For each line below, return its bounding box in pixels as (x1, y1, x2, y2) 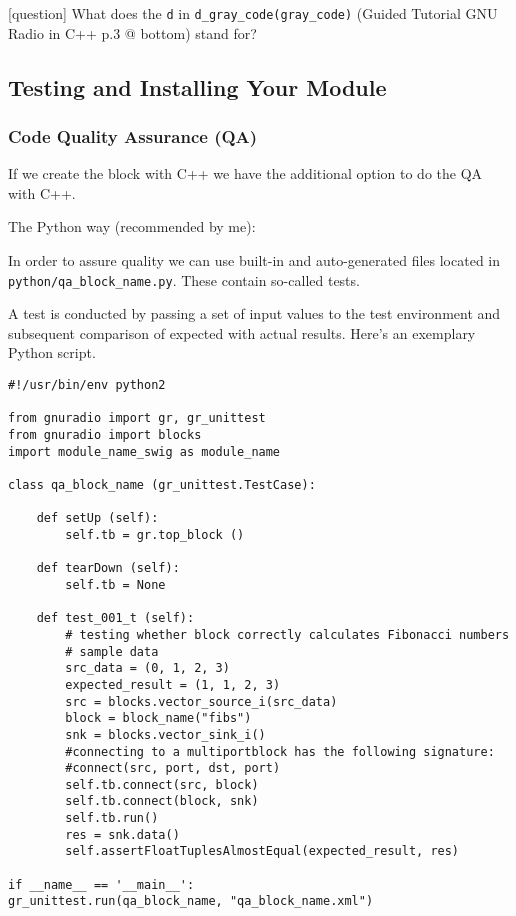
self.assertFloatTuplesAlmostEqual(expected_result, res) (65, 844, 460, 859)
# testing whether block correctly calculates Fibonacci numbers (65, 627, 510, 642)
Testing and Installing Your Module (8, 71, 387, 102)
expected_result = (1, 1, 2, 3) (65, 677, 281, 692)
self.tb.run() (65, 811, 159, 826)
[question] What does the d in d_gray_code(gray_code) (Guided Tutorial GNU (8, 3, 498, 23)
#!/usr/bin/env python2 (8, 378, 166, 393)
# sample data (65, 644, 159, 659)
